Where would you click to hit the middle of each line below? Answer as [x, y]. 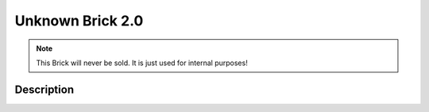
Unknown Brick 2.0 [79, 21]
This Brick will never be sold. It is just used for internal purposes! [142, 63]
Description [44, 89]
